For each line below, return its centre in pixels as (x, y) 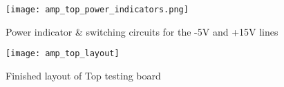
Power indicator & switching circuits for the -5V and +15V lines (142, 31)
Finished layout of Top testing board (83, 75)
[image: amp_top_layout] (63, 54)
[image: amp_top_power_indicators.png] (97, 10)
